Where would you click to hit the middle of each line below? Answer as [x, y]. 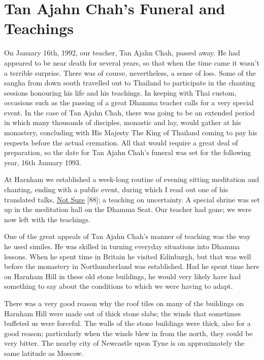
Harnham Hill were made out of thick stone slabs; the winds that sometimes [123, 313]
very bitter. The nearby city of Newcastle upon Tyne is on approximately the [124, 343]
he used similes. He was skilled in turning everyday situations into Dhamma [122, 246]
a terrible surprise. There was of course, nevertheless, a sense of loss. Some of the [130, 72]
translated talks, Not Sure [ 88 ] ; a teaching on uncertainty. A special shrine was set [132, 199]
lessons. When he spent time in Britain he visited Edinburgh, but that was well [128, 256]
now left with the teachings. [47, 219]
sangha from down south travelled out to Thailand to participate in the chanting [130, 83]
